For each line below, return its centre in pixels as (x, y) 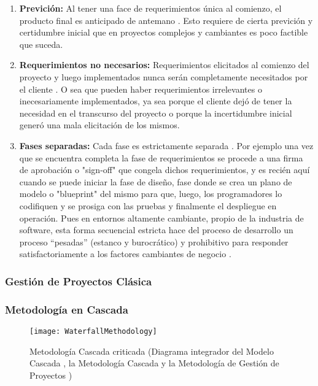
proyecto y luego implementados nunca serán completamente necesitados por (164, 76)
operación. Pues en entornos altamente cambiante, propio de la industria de (161, 218)
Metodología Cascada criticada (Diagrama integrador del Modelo (152, 351)
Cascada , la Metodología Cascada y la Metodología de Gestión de (154, 363)
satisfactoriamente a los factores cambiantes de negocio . (125, 254)
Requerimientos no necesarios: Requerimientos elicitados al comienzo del (164, 65)
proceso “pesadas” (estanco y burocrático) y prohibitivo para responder (154, 241)
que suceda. (41, 44)
